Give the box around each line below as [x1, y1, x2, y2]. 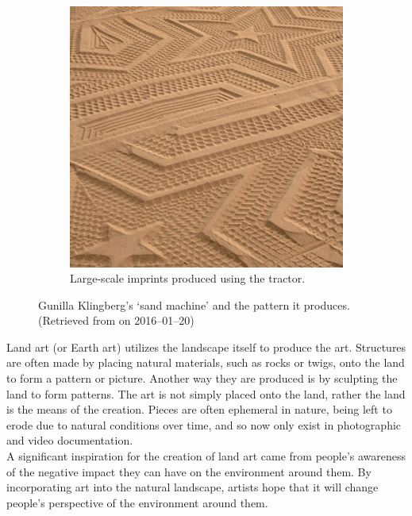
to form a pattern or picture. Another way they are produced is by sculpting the [6, 370, 398, 387]
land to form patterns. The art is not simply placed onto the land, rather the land [6, 385, 406, 402]
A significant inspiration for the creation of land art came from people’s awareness [6, 448, 406, 464]
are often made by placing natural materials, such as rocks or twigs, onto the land [6, 354, 405, 371]
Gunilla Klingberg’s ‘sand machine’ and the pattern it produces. [38, 296, 350, 313]
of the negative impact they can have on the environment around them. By [6, 463, 372, 479]
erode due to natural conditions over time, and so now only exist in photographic [6, 416, 402, 433]
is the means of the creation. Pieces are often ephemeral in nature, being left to [6, 401, 392, 418]
